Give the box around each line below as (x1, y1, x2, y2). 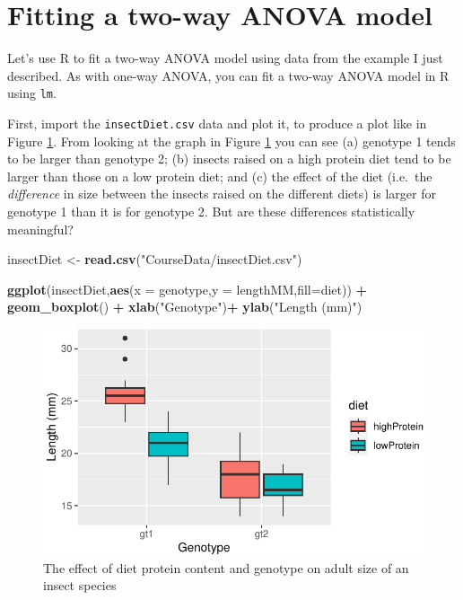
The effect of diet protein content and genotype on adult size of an (43, 558, 409, 577)
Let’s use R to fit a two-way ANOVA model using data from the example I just (7, 49, 443, 67)
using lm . (7, 84, 57, 102)
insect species (43, 576, 117, 595)
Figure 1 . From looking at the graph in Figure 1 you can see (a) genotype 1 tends (7, 131, 456, 150)
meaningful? (7, 219, 74, 238)
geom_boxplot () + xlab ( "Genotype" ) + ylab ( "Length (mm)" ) (7, 297, 363, 316)
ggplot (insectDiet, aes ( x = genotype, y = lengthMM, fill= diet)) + (7, 279, 368, 298)
